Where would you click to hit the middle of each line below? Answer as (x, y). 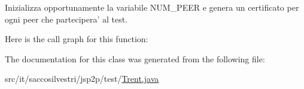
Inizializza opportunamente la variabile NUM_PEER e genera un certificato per (152, 7)
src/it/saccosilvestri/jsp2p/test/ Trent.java (82, 79)
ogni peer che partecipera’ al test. (66, 19)
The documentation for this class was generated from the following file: (135, 58)
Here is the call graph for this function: (77, 39)
